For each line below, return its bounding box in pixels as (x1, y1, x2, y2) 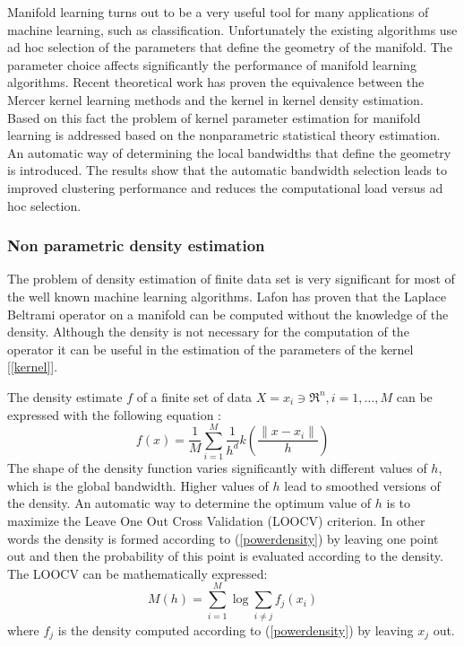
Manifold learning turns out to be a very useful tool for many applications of (7, 3, 429, 21)
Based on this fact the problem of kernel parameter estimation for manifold (7, 108, 421, 127)
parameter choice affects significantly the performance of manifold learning (7, 55, 417, 74)
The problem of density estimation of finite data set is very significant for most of (7, 269, 455, 288)
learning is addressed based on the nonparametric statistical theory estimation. (7, 126, 441, 144)
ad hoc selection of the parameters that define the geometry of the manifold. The (7, 38, 452, 57)
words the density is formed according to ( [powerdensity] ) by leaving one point (7, 529, 439, 547)
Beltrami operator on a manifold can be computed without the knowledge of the (7, 304, 449, 323)
